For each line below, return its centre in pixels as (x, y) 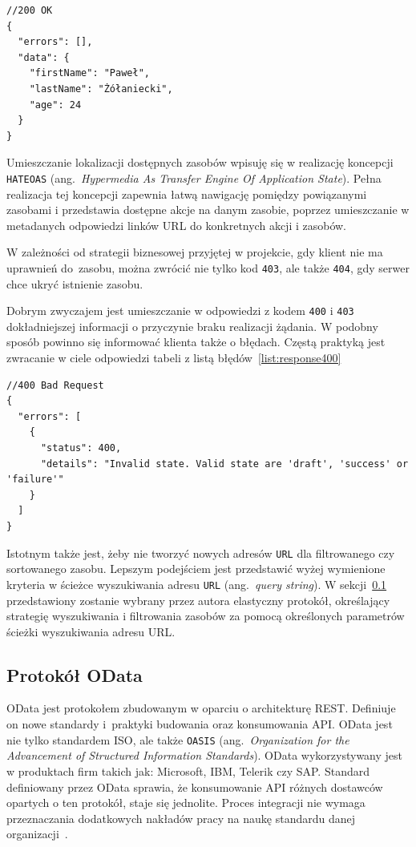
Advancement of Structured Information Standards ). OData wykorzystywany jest (205, 755)
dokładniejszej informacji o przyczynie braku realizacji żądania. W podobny (192, 326)
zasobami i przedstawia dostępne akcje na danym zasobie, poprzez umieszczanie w (208, 210)
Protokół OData (75, 674)
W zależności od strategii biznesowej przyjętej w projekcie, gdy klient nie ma (195, 252)
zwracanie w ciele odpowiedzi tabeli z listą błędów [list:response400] (174, 358)
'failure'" (35, 480)
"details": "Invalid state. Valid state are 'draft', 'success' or (224, 464)
